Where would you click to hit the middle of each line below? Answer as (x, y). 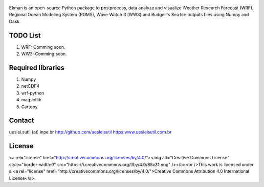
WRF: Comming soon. (43, 47)
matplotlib (31, 100)
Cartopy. (30, 107)
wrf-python (33, 93)
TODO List (25, 35)
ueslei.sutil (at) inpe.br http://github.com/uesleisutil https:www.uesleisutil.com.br (90, 132)
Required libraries (37, 67)
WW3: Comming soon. (44, 54)
